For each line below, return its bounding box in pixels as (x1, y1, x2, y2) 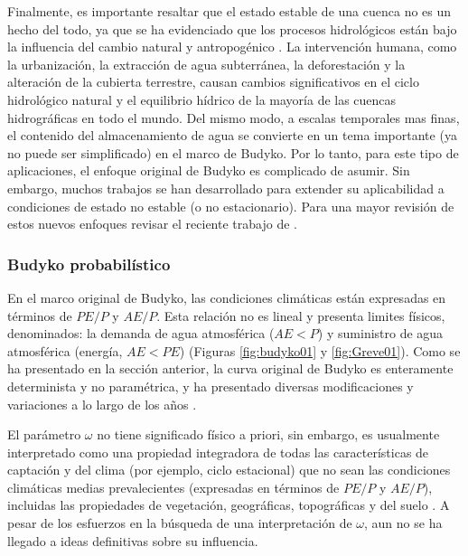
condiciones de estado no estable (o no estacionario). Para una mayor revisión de (7, 196, 454, 215)
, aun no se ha (364, 514, 443, 532)
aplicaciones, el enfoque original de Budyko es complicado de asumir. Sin (7, 161, 410, 180)
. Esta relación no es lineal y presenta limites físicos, (156, 306, 445, 325)
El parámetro (7, 425, 81, 444)
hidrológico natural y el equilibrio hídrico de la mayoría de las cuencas (7, 90, 397, 108)
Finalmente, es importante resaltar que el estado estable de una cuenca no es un (7, 2, 452, 20)
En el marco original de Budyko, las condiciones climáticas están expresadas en (7, 287, 446, 306)
